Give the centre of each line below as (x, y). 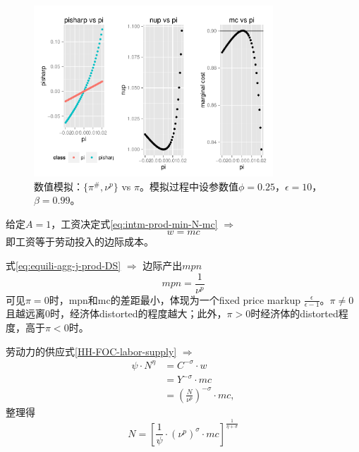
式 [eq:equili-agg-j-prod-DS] (63, 265)
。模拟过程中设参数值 (189, 186)
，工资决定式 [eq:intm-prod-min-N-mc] (134, 223)
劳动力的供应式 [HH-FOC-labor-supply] (91, 351)
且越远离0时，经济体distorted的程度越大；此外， (116, 313)
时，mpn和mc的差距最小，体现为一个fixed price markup (175, 299)
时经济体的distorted (294, 313)
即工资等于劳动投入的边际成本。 (80, 242)
